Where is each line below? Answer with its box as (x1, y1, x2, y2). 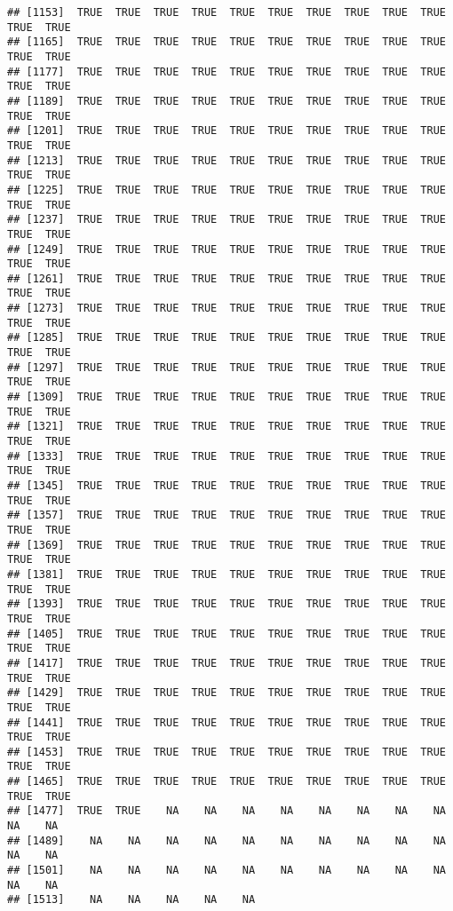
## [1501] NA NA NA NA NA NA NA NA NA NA (7, 864, 446, 877)
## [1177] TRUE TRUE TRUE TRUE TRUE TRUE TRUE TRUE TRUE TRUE (7, 65, 446, 78)
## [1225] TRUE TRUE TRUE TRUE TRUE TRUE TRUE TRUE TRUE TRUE (7, 183, 446, 196)
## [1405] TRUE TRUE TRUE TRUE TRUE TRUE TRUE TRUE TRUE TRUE (7, 627, 446, 640)
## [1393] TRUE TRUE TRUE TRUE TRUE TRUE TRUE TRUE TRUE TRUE (7, 598, 446, 611)
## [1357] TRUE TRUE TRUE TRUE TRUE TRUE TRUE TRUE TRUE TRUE (7, 509, 446, 522)
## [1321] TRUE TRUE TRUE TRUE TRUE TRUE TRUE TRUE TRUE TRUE (7, 420, 446, 433)
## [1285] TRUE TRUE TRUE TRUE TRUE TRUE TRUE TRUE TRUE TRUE (7, 331, 446, 345)
